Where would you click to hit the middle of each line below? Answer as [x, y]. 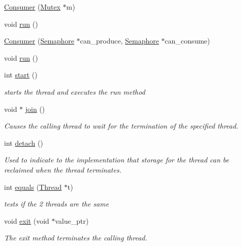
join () [35, 109]
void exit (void [27, 220]
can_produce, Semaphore [119, 41]
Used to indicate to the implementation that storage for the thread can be [117, 160]
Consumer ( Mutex [32, 7]
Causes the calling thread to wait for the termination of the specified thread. [121, 126]
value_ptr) [72, 220]
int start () [21, 75]
